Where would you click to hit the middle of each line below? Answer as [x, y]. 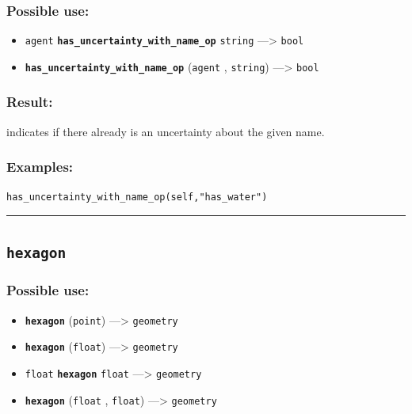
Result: [30, 102]
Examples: [40, 167]
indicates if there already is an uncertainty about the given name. [166, 131]
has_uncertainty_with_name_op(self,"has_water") [137, 197]
